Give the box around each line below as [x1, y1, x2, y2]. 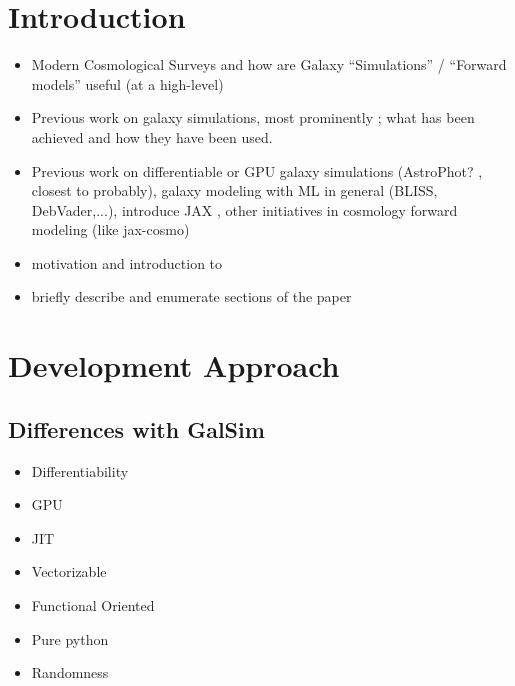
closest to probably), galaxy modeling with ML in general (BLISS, [31, 180, 438, 201]
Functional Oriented [31, 595, 155, 616]
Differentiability [31, 460, 129, 481]
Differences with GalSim [8, 413, 265, 444]
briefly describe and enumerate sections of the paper [31, 286, 352, 307]
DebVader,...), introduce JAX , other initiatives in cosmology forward [31, 199, 458, 220]
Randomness [31, 662, 109, 683]
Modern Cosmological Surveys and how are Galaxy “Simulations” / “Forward [31, 54, 507, 75]
